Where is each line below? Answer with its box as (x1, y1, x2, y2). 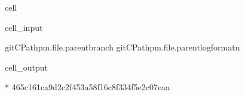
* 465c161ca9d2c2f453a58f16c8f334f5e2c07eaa (5, 81, 170, 93)
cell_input (5, 21, 43, 33)
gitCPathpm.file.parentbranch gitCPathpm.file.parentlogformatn (5, 41, 240, 53)
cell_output (5, 61, 48, 73)
